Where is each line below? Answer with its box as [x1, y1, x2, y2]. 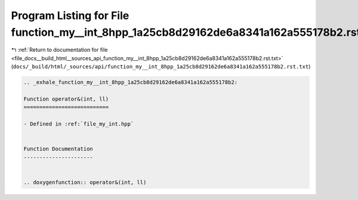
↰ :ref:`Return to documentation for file [11, 46, 108, 54]
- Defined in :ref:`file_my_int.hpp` [23, 121, 134, 127]
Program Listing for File [11, 9, 129, 22]
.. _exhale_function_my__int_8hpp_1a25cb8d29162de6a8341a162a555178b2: [23, 79, 238, 86]
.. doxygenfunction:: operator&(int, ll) [23, 179, 147, 186]
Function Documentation [23, 146, 94, 152]
